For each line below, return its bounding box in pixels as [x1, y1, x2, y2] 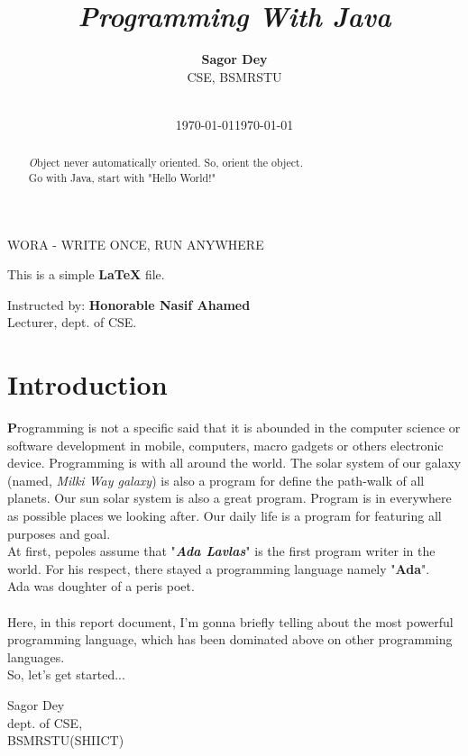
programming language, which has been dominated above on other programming [7, 630, 453, 649]
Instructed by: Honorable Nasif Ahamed [7, 295, 251, 314]
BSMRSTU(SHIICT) [7, 731, 124, 750]
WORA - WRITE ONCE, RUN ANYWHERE [7, 234, 264, 253]
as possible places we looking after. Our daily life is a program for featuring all [7, 506, 442, 525]
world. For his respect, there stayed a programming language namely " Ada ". [7, 559, 430, 578]
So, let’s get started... [7, 665, 125, 684]
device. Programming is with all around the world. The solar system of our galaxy [7, 453, 462, 472]
